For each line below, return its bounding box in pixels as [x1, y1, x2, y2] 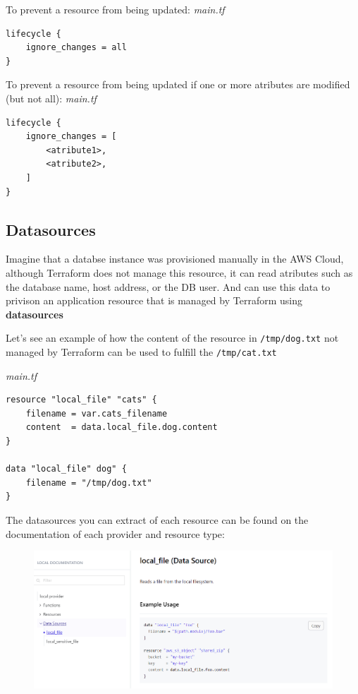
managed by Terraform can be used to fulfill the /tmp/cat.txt [6, 344, 277, 359]
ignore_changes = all [25, 42, 127, 53]
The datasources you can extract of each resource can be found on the [6, 512, 309, 527]
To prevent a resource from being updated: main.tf [6, 2, 225, 16]
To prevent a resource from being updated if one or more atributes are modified [6, 77, 350, 92]
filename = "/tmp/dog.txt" [25, 477, 152, 488]
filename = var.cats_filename [25, 408, 168, 419]
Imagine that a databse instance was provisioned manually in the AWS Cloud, [6, 251, 344, 266]
